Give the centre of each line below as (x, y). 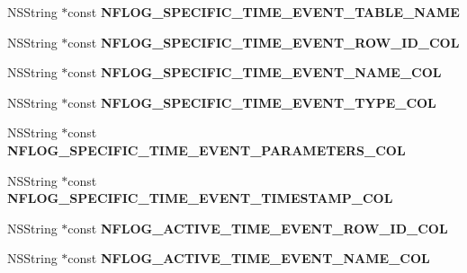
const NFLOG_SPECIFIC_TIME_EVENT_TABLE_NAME (264, 12)
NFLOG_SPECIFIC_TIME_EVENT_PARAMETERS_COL (207, 150)
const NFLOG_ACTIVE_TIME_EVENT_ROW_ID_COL (258, 228)
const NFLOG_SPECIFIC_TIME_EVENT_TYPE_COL (252, 102)
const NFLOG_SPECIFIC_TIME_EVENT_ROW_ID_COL (264, 42)
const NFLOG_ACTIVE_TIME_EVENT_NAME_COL (249, 258)
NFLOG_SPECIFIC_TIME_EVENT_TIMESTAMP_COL (200, 198)
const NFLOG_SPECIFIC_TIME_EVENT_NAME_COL (255, 72)
